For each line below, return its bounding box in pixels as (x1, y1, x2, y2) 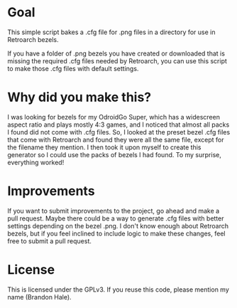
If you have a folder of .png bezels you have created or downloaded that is (7, 49, 226, 58)
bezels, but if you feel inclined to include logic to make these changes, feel (7, 229, 226, 238)
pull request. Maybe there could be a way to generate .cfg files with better (7, 214, 224, 223)
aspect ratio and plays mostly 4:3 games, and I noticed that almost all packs (7, 120, 230, 129)
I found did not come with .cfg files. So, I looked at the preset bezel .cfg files (7, 127, 231, 136)
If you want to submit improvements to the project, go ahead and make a (7, 206, 220, 215)
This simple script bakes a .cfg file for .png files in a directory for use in (7, 28, 216, 36)
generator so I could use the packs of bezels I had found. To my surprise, (7, 150, 221, 159)
